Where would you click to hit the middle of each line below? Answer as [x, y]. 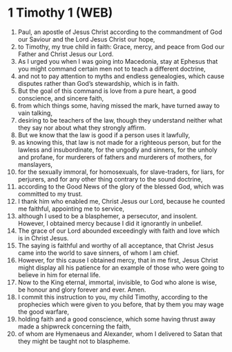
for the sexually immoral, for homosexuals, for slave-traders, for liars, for [121, 172]
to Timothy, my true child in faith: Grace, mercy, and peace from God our [121, 46]
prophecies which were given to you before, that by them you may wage [121, 304]
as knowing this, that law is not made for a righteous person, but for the [119, 142]
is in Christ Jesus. [43, 238]
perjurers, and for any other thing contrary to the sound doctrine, [110, 179]
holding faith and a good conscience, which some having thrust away [117, 319]
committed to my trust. [50, 194]
